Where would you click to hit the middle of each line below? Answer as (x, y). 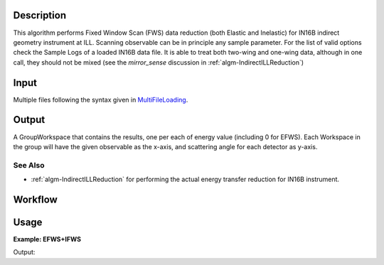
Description (40, 15)
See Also (29, 165)
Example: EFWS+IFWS (47, 239)
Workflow (36, 199)
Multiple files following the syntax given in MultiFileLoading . (101, 99)
